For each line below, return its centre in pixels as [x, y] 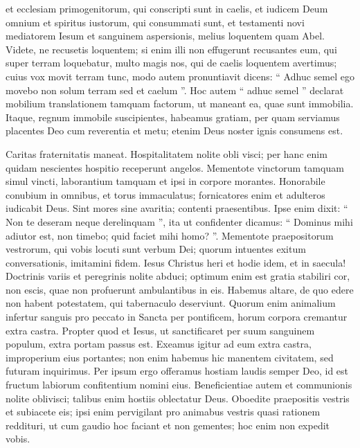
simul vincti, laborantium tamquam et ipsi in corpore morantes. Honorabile [165, 181]
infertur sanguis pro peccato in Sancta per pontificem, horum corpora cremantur [177, 317]
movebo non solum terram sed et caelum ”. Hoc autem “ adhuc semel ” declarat [175, 90]
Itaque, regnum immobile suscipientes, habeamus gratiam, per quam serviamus [173, 117]
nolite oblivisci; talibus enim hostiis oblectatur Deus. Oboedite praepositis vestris [178, 398]
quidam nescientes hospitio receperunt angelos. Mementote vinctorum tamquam [175, 167]
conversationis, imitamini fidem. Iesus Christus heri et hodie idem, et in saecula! [176, 262]
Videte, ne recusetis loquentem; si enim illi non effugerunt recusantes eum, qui [171, 49]
